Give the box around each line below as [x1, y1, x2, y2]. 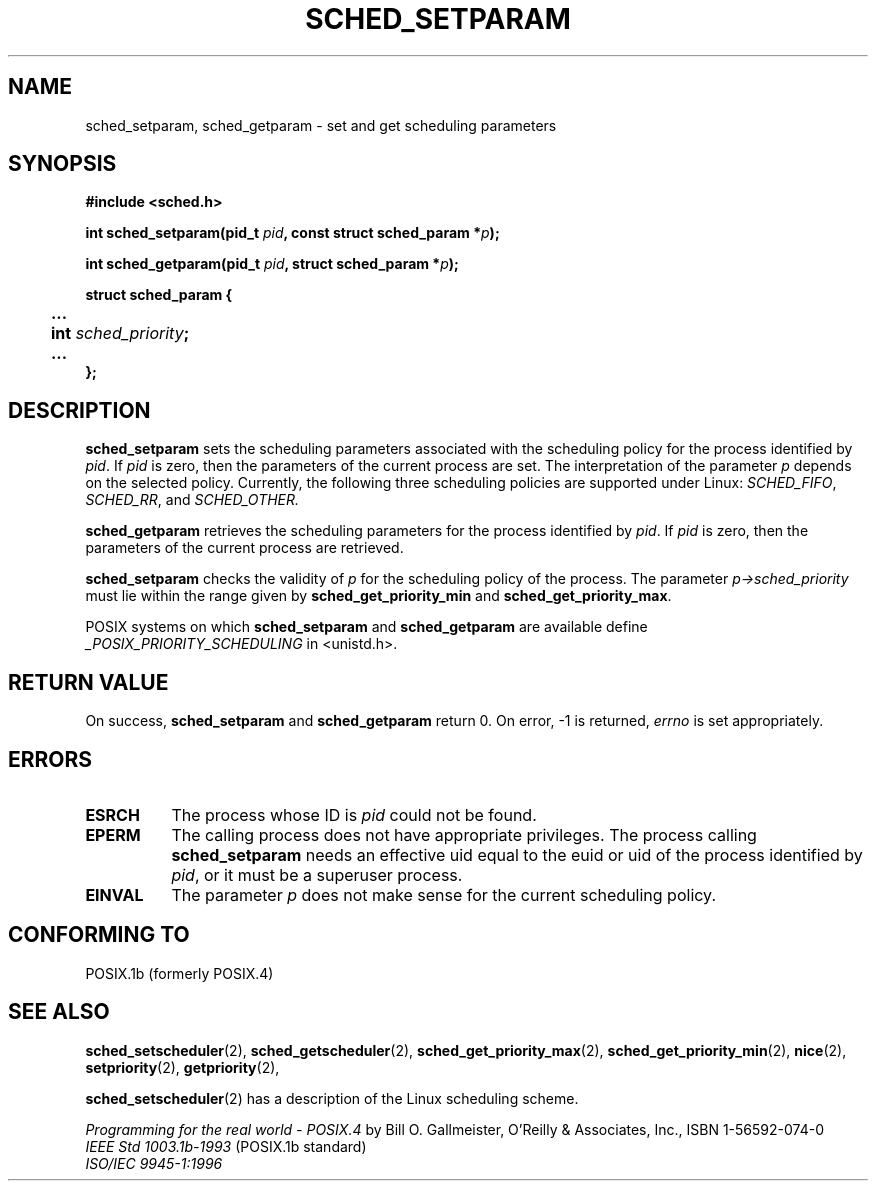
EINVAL [85, 884, 144, 905]
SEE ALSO [8, 999, 110, 1025]
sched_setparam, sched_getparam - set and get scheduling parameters [85, 116, 557, 134]
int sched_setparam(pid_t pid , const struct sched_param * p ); [85, 224, 500, 242]
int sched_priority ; [51, 323, 190, 344]
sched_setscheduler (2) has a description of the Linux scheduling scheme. [85, 1089, 579, 1107]
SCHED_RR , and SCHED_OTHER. [85, 491, 300, 509]
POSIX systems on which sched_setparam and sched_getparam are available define [85, 618, 648, 636]
